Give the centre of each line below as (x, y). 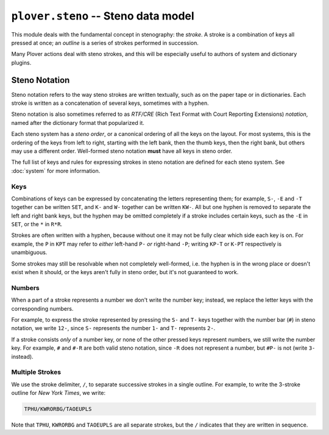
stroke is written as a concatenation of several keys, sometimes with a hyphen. (110, 103)
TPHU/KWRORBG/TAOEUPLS (58, 409)
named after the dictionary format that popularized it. (78, 122)
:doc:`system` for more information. (56, 171)
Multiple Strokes (36, 372)
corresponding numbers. (42, 308)
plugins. (21, 62)
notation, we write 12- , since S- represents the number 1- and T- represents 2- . (113, 328)
